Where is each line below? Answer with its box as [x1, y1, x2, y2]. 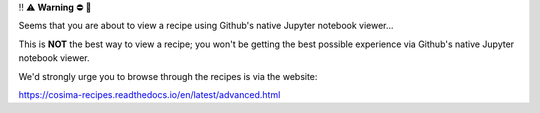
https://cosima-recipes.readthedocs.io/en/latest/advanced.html [18, 88, 281, 100]
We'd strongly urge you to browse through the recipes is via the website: [18, 70, 318, 82]
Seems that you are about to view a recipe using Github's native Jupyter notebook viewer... [18, 20, 394, 32]
